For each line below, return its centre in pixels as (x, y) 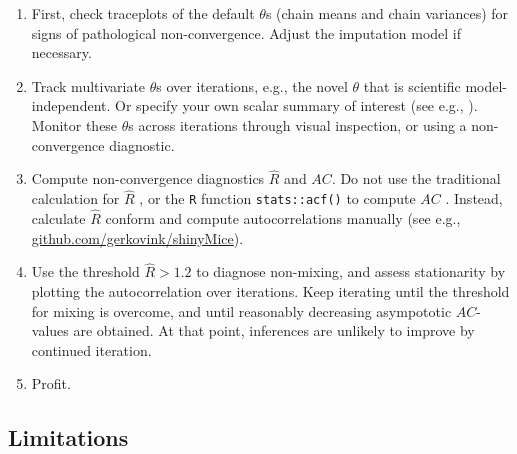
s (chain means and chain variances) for (387, 13)
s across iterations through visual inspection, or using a (297, 124)
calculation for (75, 198)
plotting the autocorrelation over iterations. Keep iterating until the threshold (270, 291)
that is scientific (412, 85)
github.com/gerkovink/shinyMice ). (137, 237)
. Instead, (474, 198)
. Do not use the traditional (416, 178)
